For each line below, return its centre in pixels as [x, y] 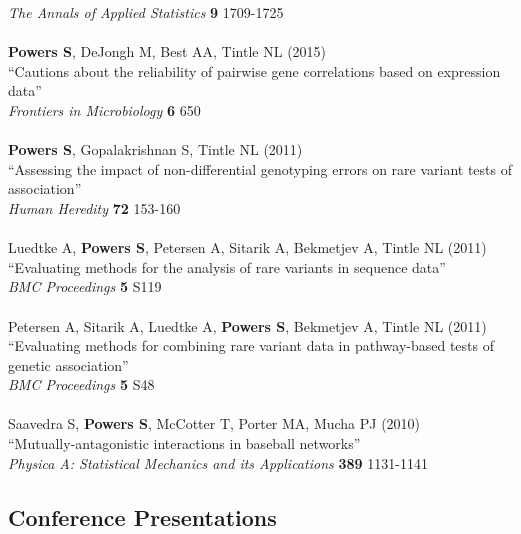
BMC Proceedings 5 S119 [85, 286]
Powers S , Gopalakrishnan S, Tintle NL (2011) [155, 149]
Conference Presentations [142, 516]
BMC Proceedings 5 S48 [81, 384]
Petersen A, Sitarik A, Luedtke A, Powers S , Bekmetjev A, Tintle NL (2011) [247, 325]
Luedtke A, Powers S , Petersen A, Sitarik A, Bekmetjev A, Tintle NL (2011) [247, 247]
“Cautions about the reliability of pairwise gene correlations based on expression [254, 70]
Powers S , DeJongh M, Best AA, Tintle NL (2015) [167, 51]
